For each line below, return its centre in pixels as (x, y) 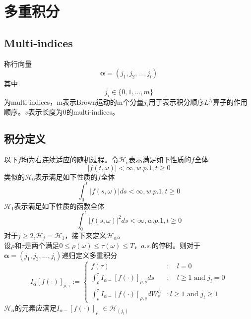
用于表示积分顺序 (176, 101)
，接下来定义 (86, 235)
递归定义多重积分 (90, 255)
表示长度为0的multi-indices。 (74, 112)
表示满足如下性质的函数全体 (59, 206)
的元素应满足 (35, 308)
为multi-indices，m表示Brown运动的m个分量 (74, 101)
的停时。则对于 (176, 245)
